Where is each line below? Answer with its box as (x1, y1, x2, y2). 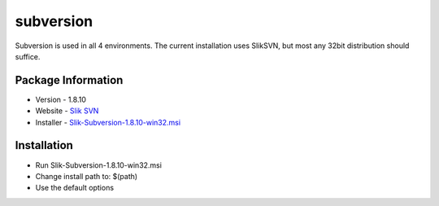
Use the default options (35, 183, 114, 193)
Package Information (15, 73, 124, 87)
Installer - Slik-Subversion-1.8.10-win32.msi (35, 117, 181, 127)
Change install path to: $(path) (35, 171, 138, 181)
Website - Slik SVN (35, 106, 99, 116)
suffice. (15, 51, 41, 61)
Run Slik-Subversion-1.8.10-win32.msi (35, 160, 163, 170)
